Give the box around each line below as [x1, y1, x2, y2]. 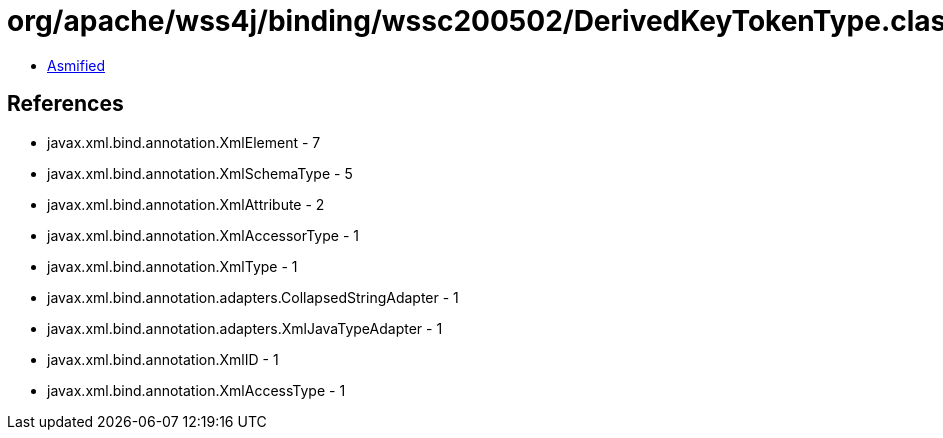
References [7, 91, 124, 117]
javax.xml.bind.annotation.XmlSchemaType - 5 [47, 164, 353, 182]
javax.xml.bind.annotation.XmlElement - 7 [47, 133, 321, 151]
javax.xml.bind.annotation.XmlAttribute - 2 [47, 195, 325, 213]
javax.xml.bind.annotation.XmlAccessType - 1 [47, 381, 346, 399]
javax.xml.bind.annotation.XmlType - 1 [47, 257, 298, 275]
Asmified [47, 56, 106, 74]
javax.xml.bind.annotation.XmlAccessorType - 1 [47, 226, 359, 244]
